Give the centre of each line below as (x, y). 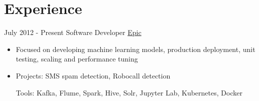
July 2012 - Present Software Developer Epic (73, 32)
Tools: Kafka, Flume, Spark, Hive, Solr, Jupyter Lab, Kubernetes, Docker (129, 92)
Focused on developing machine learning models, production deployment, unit (136, 49)
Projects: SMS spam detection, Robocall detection (93, 75)
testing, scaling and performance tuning (77, 59)
